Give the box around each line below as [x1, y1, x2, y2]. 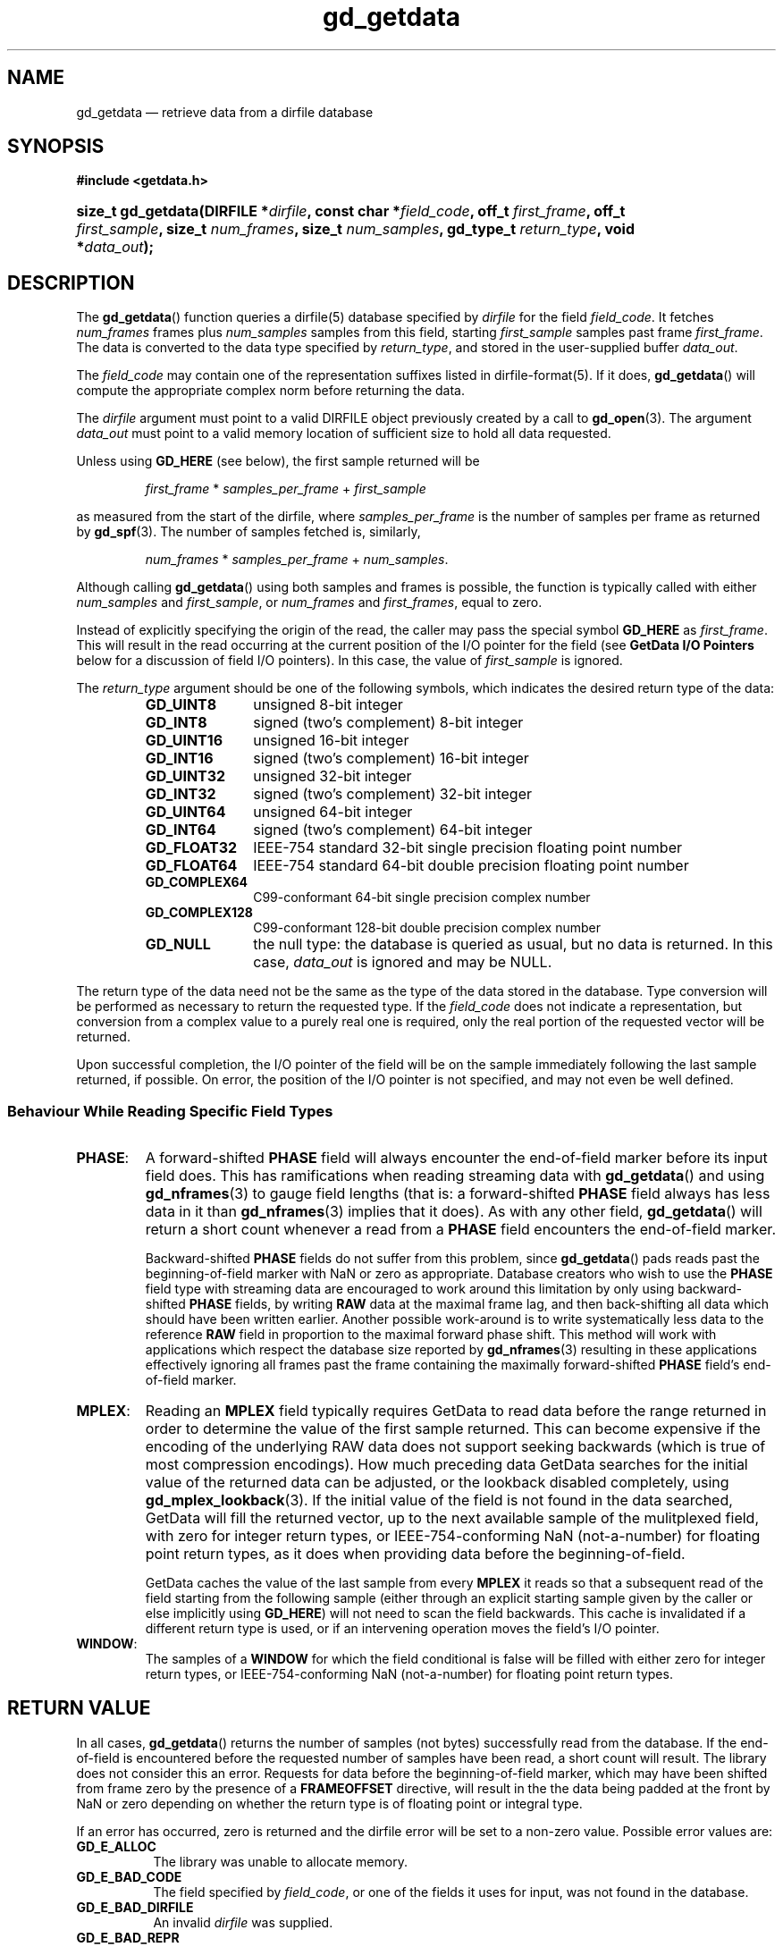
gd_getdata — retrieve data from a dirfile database [76, 104, 374, 120]
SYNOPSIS [7, 135, 105, 158]
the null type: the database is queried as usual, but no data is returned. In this [253, 935, 773, 954]
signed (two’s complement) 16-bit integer [253, 749, 529, 768]
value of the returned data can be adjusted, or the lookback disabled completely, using [145, 1473, 729, 1492]
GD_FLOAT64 [145, 856, 238, 875]
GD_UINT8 [145, 695, 217, 714]
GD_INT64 [145, 821, 216, 839]
